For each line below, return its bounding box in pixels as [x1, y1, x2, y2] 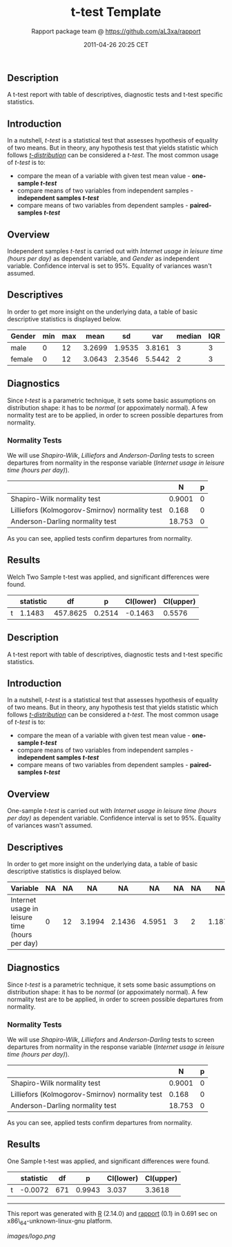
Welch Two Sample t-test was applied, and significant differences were [7, 573, 210, 581]
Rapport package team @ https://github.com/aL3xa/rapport [30, 27, 202, 35]
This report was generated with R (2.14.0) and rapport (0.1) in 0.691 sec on [7, 1209, 217, 1217]
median [176, 331, 202, 341]
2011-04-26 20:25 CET [83, 40, 149, 48]
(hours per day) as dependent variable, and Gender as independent [7, 254, 200, 262]
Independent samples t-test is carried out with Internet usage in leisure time [7, 246, 223, 255]
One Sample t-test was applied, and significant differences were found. [7, 1157, 210, 1165]
